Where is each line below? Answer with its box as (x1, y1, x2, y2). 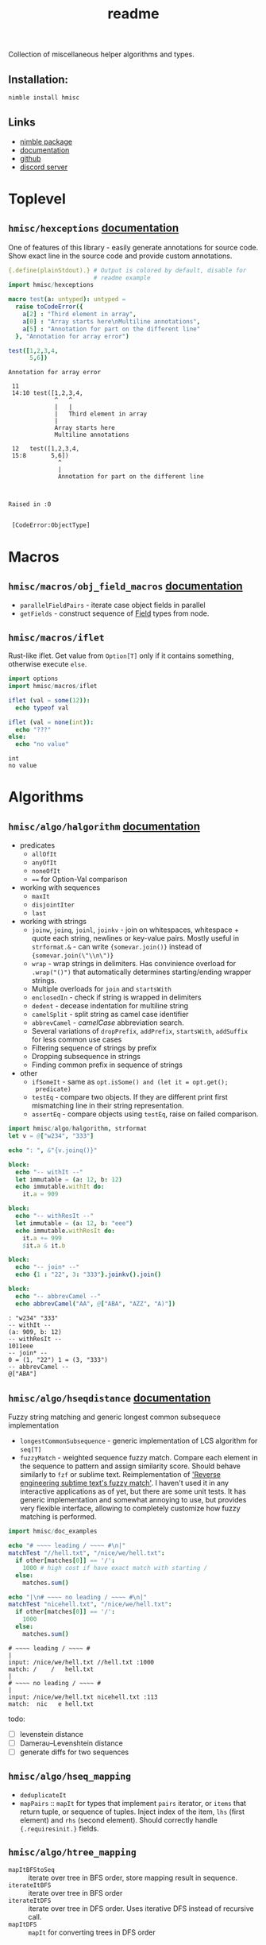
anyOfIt (31, 859, 57, 867)
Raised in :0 (8, 501, 52, 508)
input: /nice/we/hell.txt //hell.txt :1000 (8, 1658, 155, 1666)
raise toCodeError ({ (15, 303, 83, 311)
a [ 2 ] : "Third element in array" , (22, 311, 137, 319)
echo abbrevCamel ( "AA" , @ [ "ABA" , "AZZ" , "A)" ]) (15, 1300, 176, 1308)
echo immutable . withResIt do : (15, 1227, 115, 1235)
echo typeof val (15, 704, 69, 712)
